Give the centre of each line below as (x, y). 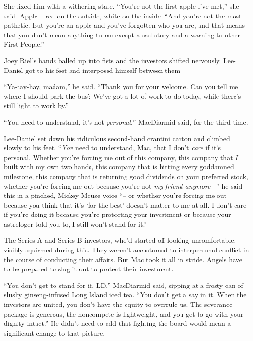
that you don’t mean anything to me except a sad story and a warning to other (122, 34)
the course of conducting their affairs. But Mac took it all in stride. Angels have (123, 259)
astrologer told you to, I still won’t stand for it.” (75, 224)
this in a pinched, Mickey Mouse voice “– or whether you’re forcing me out (116, 195)
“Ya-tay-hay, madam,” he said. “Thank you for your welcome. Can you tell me (121, 86)
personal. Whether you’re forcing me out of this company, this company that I (121, 157)
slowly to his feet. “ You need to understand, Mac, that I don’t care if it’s (112, 148)
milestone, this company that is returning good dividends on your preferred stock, (126, 176)
